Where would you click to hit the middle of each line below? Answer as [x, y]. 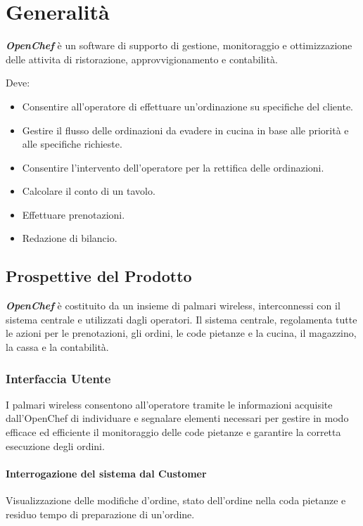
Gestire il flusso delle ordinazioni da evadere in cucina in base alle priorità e [185, 130]
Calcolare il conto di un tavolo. [89, 191]
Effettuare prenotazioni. [74, 214]
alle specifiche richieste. [72, 144]
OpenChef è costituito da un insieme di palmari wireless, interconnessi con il [173, 306]
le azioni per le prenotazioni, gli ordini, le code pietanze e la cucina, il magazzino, [181, 333]
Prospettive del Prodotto [99, 276]
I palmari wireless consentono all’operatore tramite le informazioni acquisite [169, 404]
